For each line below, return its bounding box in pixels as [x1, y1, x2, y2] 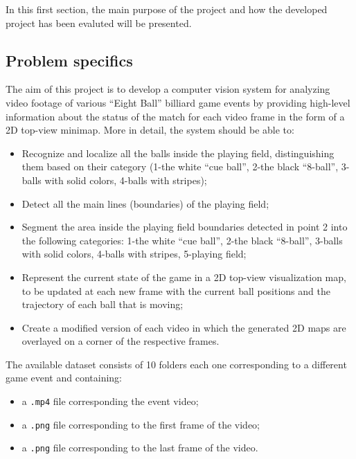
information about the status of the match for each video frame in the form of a [6, 109, 345, 123]
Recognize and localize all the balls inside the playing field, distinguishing [21, 145, 335, 160]
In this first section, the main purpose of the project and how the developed [6, 2, 328, 16]
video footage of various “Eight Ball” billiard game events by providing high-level [6, 95, 350, 109]
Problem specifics [6, 49, 133, 71]
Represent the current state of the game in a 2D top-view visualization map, [21, 269, 346, 284]
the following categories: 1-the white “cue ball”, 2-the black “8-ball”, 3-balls [21, 233, 343, 247]
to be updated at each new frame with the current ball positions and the [21, 283, 330, 298]
